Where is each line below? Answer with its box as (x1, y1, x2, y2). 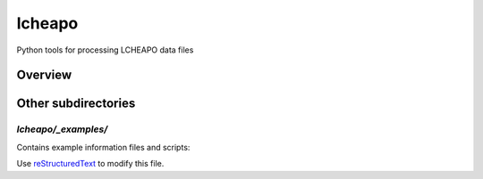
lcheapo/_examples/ (16, 123, 108, 135)
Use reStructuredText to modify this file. (16, 159, 165, 169)
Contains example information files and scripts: (16, 142, 191, 152)
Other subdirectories (16, 96, 136, 111)
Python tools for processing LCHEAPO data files (16, 45, 194, 55)
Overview (16, 68, 72, 83)
